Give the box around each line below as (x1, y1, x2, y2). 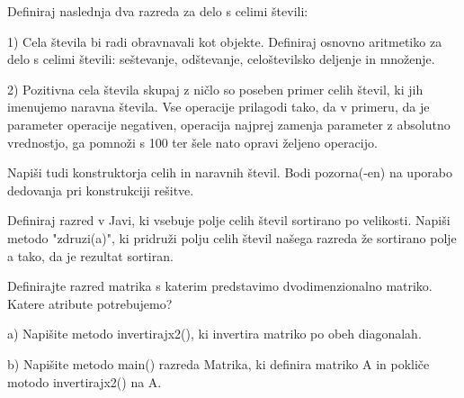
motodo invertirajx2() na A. (7, 372, 162, 391)
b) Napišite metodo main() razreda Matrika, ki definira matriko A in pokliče (7, 354, 430, 373)
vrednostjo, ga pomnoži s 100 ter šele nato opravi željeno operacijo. (7, 132, 378, 151)
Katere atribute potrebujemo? (7, 294, 173, 312)
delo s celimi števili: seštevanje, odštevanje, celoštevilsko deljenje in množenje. (7, 50, 435, 68)
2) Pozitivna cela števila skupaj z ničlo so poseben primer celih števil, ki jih (7, 79, 424, 98)
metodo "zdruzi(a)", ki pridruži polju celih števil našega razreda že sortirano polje (7, 228, 457, 247)
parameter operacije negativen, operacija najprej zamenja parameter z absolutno (7, 114, 451, 133)
